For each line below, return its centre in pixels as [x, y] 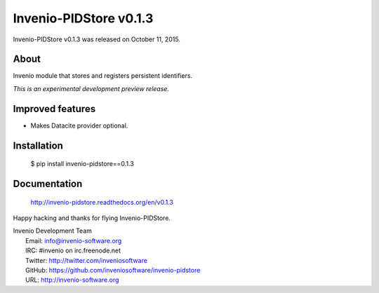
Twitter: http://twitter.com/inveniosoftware [86, 260]
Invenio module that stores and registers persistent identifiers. [103, 76]
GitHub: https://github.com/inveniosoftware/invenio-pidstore [113, 270]
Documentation [48, 183]
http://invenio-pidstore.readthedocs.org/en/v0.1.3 [102, 202]
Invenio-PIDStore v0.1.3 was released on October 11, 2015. [97, 39]
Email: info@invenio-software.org [74, 240]
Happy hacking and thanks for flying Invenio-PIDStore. [92, 218]
